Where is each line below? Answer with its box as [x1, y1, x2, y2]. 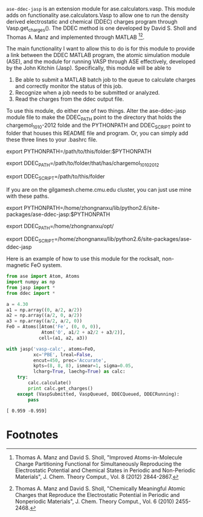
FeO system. [31, 262, 62, 269]
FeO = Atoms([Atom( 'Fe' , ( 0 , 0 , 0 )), [6, 324, 101, 330]
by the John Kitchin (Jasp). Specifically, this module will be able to [6, 64, 172, 72]
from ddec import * [6, 290, 56, 296]
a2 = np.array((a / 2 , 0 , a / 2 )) [6, 313, 83, 319]
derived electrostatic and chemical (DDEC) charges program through [6, 18, 178, 25]
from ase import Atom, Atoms [6, 273, 80, 280]
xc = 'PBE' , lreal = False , [33, 351, 94, 357]
